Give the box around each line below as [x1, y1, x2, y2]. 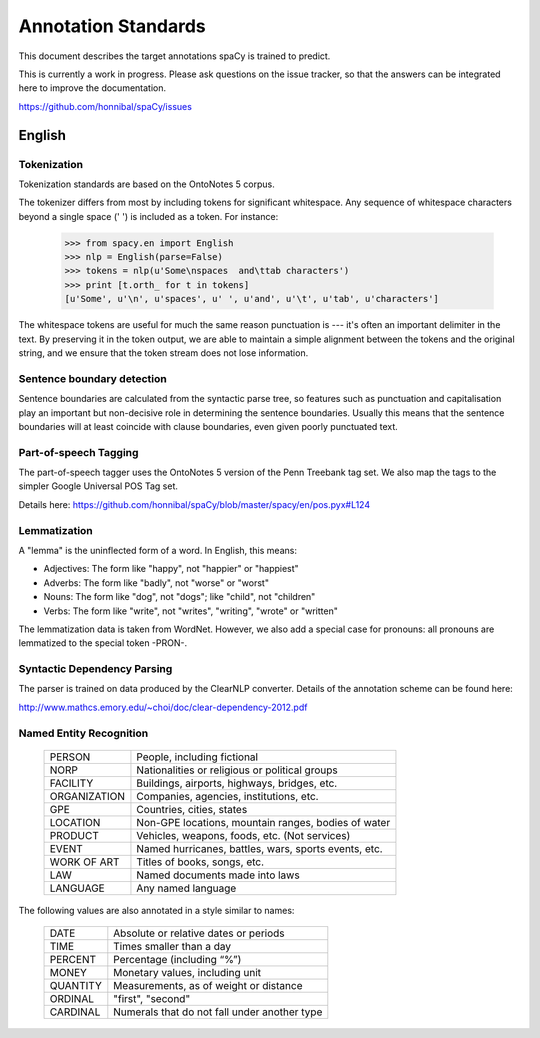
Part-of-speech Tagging [18, 445, 139, 459]
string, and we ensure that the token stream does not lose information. [18, 346, 309, 359]
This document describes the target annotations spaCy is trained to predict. [18, 50, 331, 62]
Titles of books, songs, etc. [136, 855, 265, 869]
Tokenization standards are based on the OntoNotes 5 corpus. [18, 178, 275, 190]
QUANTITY [49, 979, 102, 993]
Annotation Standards [18, 15, 207, 37]
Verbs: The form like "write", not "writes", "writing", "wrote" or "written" [43, 605, 339, 617]
